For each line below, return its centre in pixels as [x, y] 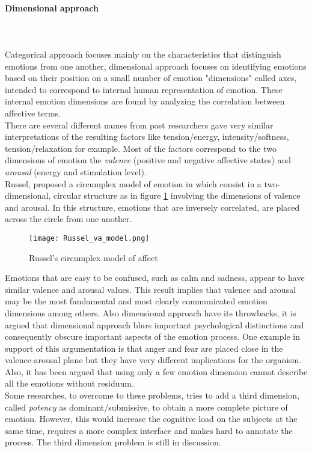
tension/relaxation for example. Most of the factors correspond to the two [141, 148]
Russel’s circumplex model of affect [93, 257]
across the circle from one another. [69, 219]
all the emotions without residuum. [69, 383]
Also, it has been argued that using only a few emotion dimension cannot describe [156, 371]
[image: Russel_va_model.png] [89, 238]
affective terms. [33, 113]
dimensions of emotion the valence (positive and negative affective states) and [148, 160]
